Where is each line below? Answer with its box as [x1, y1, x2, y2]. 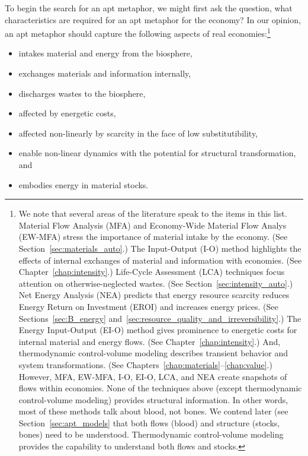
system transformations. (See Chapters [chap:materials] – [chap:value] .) [18, 358, 272, 370]
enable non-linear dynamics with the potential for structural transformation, [18, 147, 296, 159]
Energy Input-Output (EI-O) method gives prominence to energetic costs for [18, 324, 297, 336]
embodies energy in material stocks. [18, 178, 149, 191]
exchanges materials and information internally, [18, 67, 191, 80]
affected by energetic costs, [18, 107, 116, 119]
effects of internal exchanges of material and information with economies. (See [18, 254, 302, 266]
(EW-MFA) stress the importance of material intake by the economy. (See [18, 230, 288, 243]
